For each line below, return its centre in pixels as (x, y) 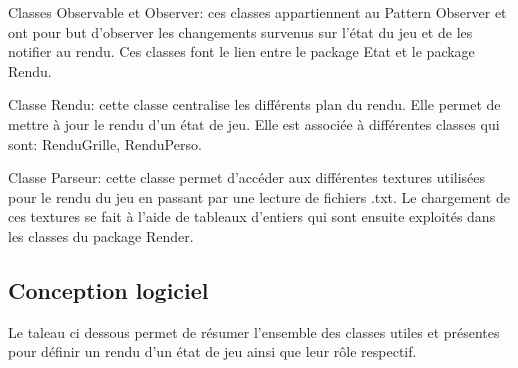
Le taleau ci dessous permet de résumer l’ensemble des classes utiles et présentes (254, 331)
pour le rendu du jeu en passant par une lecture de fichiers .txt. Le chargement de (259, 196)
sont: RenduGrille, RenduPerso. (105, 143)
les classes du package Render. (101, 235)
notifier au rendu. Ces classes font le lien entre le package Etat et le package (241, 51)
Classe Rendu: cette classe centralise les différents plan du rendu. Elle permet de (254, 104)
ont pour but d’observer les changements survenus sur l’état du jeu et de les (240, 31)
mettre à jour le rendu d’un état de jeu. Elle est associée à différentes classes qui (254, 123)
